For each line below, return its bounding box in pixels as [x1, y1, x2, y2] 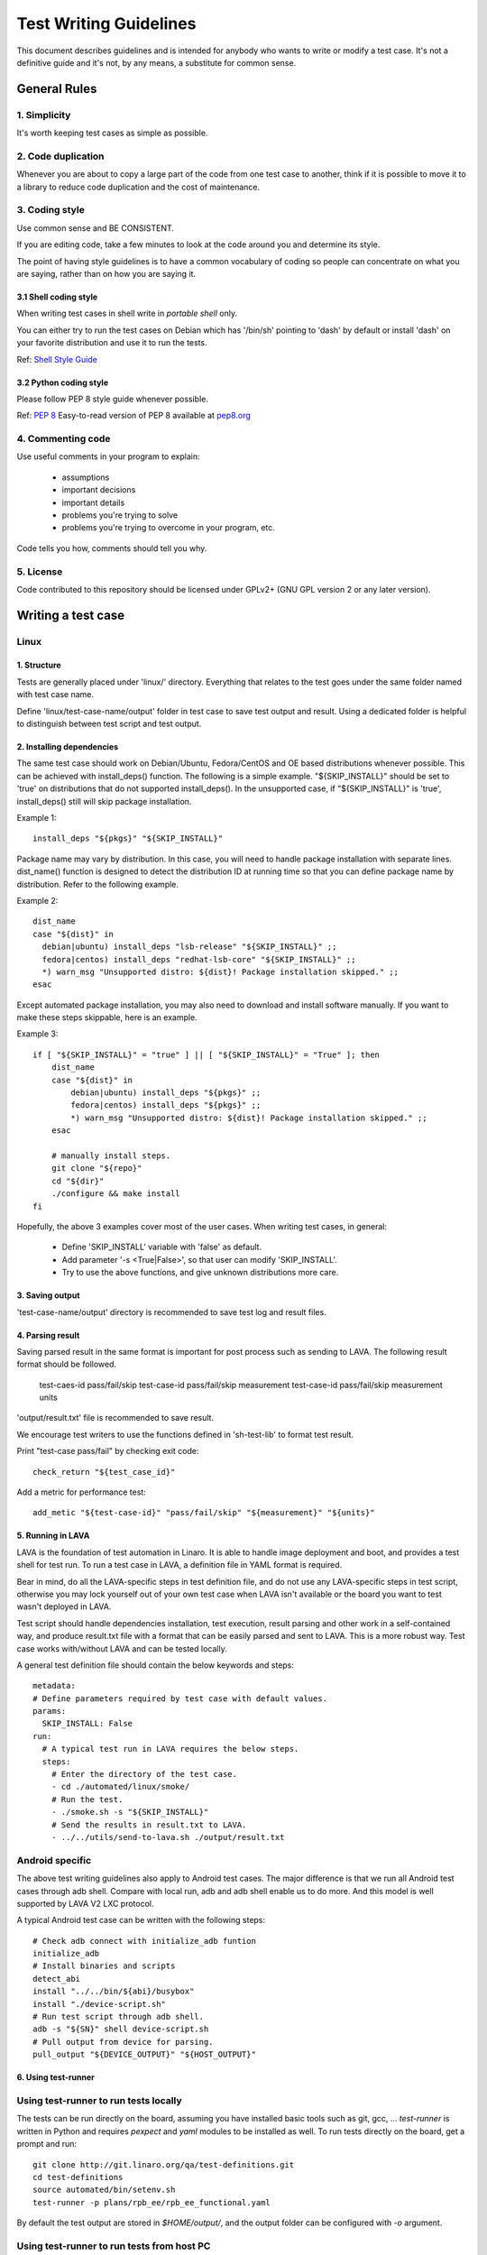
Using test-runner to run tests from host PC [16, 2240, 211, 2252]
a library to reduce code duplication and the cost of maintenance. [16, 181, 261, 192]
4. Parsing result [16, 1330, 80, 1340]
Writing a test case [16, 607, 125, 622]
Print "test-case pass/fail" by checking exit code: [16, 1446, 199, 1457]
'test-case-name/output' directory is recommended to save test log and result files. [16, 1306, 326, 1317]
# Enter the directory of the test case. [51, 1769, 238, 1780]
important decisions [61, 484, 136, 495]
